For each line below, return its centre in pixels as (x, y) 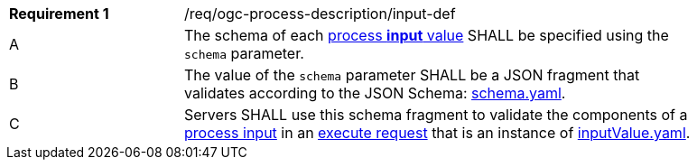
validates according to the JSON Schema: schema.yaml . (375, 93)
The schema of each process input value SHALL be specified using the (427, 35)
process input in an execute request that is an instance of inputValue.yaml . (437, 133)
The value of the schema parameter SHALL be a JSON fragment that (412, 75)
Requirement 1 (59, 14)
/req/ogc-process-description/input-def (320, 14)
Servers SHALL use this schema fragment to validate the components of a (436, 115)
